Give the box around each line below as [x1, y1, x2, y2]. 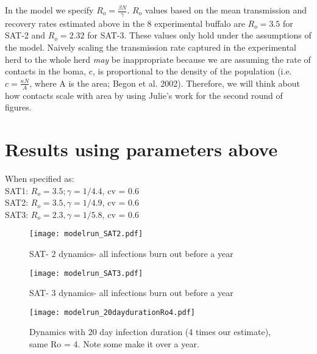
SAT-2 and [5, 29, 46, 42]
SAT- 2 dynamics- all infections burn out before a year [29, 247, 233, 259]
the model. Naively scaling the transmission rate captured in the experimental [5, 41, 297, 54]
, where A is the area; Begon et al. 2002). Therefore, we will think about [29, 76, 300, 89]
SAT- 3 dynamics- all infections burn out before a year [29, 286, 233, 299]
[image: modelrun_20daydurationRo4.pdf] [29, 308, 196, 317]
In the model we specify [5, 4, 94, 16]
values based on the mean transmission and [144, 4, 307, 16]
